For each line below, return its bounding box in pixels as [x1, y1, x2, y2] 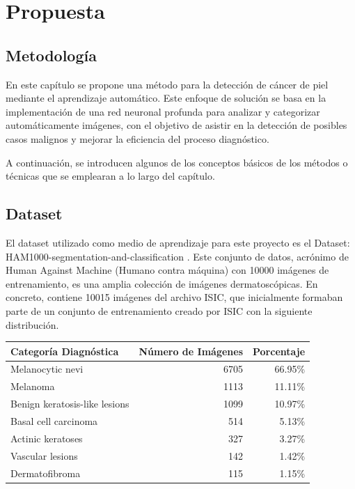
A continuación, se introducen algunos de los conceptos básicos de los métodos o [6, 155, 348, 169]
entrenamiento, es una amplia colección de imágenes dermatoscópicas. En [6, 276, 318, 290]
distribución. [6, 317, 59, 332]
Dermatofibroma [10, 465, 81, 480]
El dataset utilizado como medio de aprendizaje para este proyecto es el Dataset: [6, 235, 350, 249]
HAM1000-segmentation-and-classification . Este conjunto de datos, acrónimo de [6, 249, 349, 263]
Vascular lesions [10, 448, 78, 463]
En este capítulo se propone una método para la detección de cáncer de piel [6, 77, 329, 91]
